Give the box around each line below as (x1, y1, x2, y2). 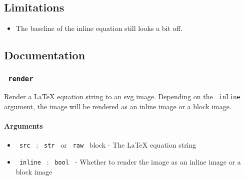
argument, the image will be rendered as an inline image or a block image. (4, 101, 231, 112)
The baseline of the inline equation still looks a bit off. (15, 23, 182, 33)
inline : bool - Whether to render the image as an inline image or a (19, 157, 241, 167)
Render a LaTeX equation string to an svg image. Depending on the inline (4, 91, 240, 102)
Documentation (4, 47, 85, 63)
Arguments (4, 121, 43, 131)
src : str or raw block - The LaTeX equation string (19, 140, 196, 150)
